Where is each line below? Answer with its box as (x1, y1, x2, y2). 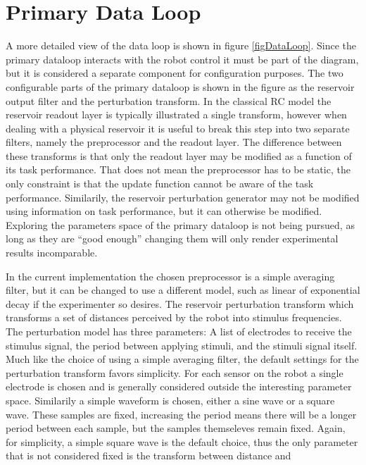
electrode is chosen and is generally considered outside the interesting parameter (6, 379, 352, 394)
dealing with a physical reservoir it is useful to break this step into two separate (6, 120, 350, 135)
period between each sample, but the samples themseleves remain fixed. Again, (6, 421, 346, 435)
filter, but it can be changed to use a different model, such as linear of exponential (6, 283, 360, 297)
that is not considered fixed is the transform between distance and (6, 448, 291, 463)
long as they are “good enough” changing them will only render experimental (6, 231, 339, 246)
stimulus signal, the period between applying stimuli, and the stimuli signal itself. (6, 337, 358, 352)
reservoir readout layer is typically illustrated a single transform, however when (6, 107, 347, 122)
